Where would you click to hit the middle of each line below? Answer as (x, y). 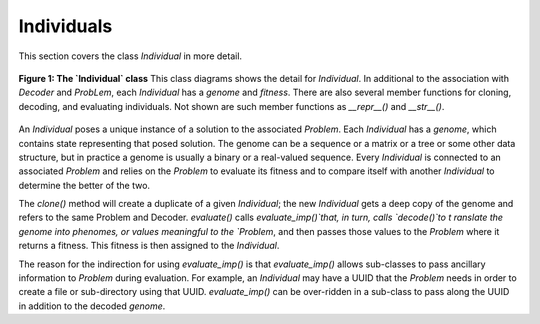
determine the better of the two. (84, 185)
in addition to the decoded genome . (92, 306)
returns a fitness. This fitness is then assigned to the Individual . (149, 246)
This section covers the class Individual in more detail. (130, 56)
